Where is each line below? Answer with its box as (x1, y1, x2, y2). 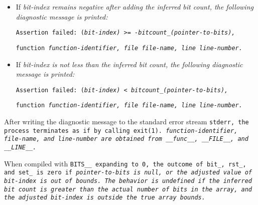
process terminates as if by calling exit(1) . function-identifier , (4, 127, 238, 134)
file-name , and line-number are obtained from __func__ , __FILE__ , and (4, 135, 248, 143)
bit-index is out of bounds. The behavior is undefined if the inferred (4, 177, 252, 184)
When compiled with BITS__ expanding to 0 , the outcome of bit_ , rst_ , (4, 158, 246, 168)
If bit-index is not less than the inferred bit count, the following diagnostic (16, 59, 243, 69)
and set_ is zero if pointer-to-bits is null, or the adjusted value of (4, 169, 252, 176)
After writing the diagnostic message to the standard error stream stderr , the (4, 116, 249, 126)
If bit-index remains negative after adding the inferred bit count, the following (16, 2, 253, 12)
